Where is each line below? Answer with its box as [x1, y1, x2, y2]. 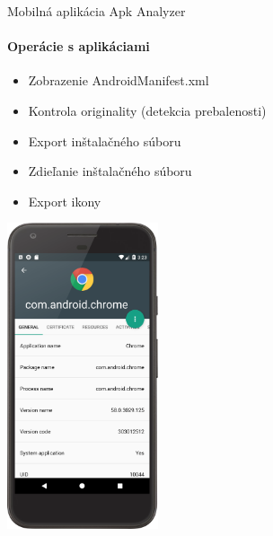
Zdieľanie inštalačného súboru [28, 162, 192, 180]
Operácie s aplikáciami [7, 37, 150, 56]
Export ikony [28, 191, 101, 210]
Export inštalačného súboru [28, 131, 181, 150]
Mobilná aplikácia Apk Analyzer [7, 2, 186, 20]
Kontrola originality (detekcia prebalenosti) [28, 101, 267, 119]
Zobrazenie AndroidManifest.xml [28, 71, 209, 90]
